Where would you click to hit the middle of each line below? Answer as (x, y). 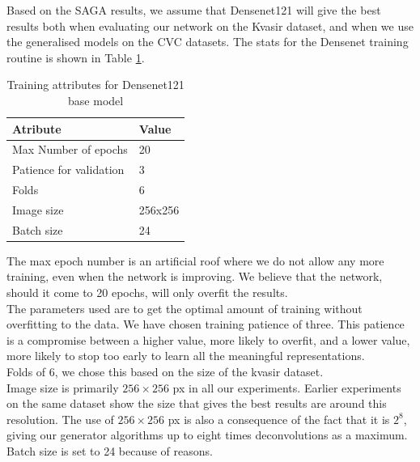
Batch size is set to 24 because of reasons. (110, 451)
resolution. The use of (60, 419)
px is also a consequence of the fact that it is (279, 419)
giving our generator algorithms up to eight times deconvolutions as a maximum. (207, 435)
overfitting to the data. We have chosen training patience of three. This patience (206, 324)
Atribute (37, 128)
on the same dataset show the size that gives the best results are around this (197, 403)
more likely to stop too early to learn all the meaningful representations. (186, 356)
